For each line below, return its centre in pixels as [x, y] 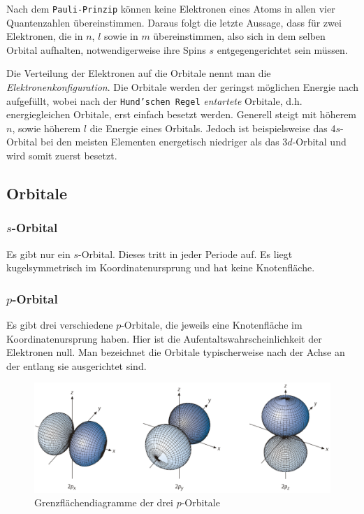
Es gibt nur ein [38, 254]
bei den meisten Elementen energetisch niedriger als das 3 [164, 142]
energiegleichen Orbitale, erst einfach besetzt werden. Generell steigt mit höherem [182, 114]
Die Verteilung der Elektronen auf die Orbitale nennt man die [139, 73]
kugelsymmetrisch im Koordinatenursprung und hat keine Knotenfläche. [161, 267]
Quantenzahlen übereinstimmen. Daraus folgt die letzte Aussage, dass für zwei [174, 22]
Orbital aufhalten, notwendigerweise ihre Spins [106, 49]
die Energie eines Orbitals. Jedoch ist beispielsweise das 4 [213, 128]
